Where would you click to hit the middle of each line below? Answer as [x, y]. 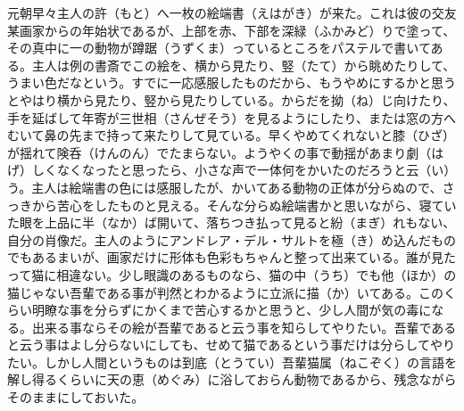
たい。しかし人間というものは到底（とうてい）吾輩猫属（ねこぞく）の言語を [232, 362]
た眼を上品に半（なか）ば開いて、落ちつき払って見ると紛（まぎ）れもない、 [232, 222]
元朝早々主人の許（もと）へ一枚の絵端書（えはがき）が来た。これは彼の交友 [232, 12]
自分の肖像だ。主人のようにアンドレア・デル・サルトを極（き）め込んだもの [232, 239]
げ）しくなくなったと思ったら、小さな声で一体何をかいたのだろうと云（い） [232, 170]
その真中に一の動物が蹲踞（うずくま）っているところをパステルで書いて [219, 48]
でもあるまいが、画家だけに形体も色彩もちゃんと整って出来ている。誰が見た [232, 257]
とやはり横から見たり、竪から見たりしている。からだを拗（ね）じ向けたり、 [232, 99]
